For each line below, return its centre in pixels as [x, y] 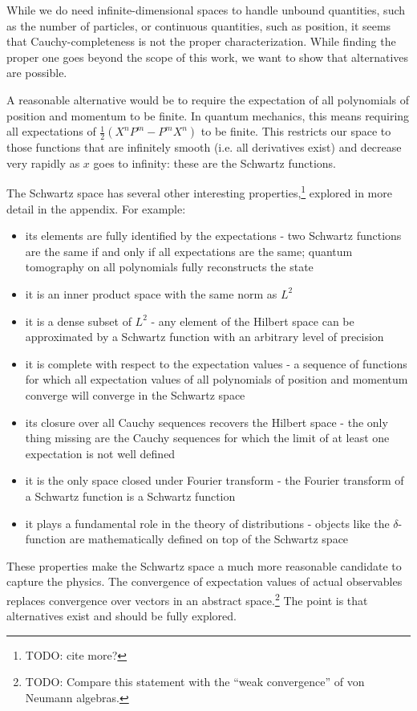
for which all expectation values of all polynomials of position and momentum [217, 379]
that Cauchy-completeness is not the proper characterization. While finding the [201, 41]
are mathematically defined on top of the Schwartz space [209, 539]
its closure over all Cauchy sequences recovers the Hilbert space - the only [206, 422]
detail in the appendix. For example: [96, 208]
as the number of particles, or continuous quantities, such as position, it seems [199, 25]
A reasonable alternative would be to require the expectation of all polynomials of [208, 99]
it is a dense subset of [78, 321]
